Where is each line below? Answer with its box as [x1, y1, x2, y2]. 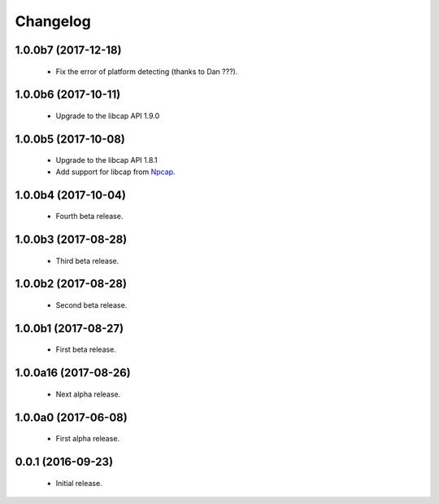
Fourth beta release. [55, 212, 124, 221]
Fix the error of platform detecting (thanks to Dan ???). [55, 66, 238, 77]
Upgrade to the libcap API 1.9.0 [55, 111, 160, 121]
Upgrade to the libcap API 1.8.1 [55, 156, 158, 165]
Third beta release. [55, 256, 120, 265]
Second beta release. [55, 300, 128, 309]
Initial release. [55, 478, 102, 488]
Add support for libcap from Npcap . [55, 167, 176, 177]
